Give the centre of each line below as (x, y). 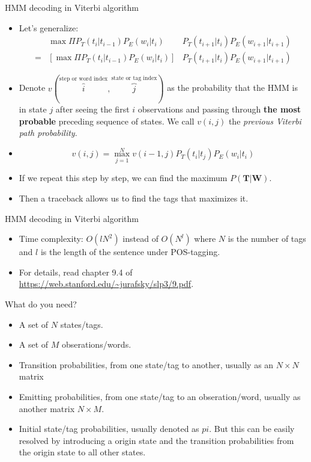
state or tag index (134, 78)
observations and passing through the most (219, 109)
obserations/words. (97, 344)
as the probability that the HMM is (232, 88)
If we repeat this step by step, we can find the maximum (123, 178)
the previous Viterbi (265, 121)
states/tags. (82, 324)
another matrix (47, 408)
